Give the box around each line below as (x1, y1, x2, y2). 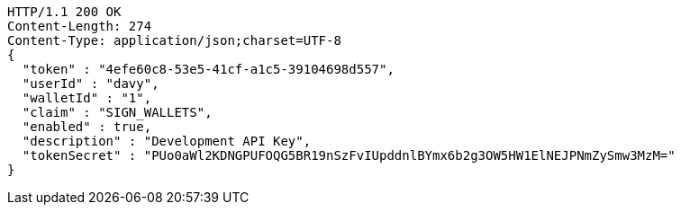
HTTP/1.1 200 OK (7, 4, 122, 19)
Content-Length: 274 (7, 19, 152, 33)
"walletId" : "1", (22, 91, 152, 105)
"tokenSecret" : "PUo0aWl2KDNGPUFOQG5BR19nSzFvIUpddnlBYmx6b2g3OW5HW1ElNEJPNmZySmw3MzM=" (22, 148, 676, 163)
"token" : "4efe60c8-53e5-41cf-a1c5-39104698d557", (22, 62, 395, 76)
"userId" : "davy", (22, 76, 159, 91)
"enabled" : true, (22, 119, 152, 134)
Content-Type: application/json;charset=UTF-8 (7, 33, 341, 48)
